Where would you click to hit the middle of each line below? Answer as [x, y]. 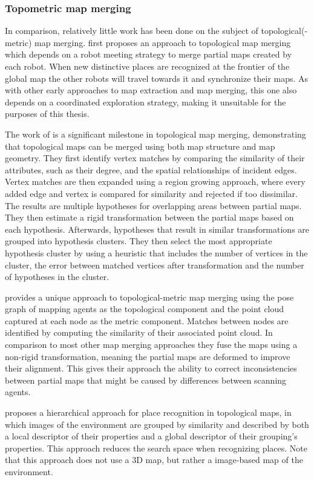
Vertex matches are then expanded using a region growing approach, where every [155, 182]
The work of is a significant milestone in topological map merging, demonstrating [155, 134]
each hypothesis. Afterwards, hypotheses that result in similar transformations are [157, 229]
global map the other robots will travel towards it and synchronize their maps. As [157, 78]
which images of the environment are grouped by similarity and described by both [157, 424]
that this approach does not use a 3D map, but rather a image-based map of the [154, 460]
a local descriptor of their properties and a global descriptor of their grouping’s [151, 436]
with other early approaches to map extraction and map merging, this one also [151, 90]
